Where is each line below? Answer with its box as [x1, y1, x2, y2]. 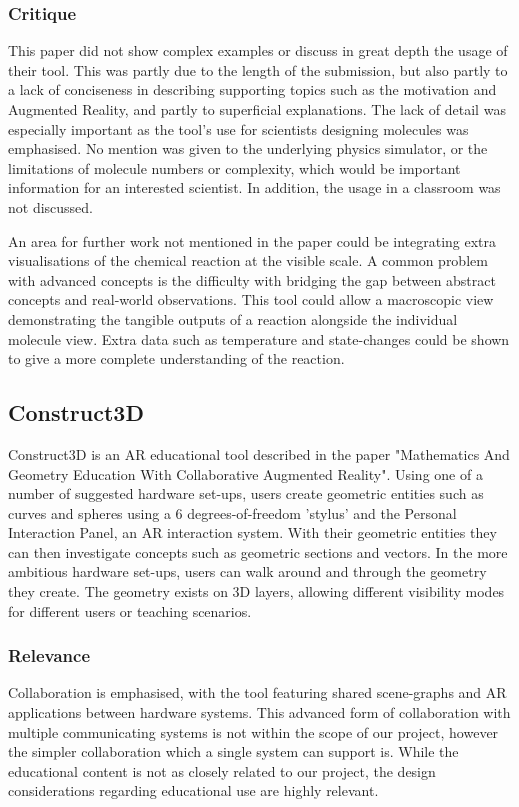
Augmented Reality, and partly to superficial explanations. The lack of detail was [8, 99, 506, 119]
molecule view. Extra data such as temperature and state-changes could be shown [8, 328, 510, 349]
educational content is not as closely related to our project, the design [8, 760, 436, 781]
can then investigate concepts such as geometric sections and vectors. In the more [8, 541, 508, 562]
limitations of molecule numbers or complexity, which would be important [8, 157, 461, 178]
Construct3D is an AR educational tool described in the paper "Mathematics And [8, 443, 510, 464]
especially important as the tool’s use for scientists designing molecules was [8, 118, 469, 139]
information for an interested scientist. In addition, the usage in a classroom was [8, 177, 501, 198]
